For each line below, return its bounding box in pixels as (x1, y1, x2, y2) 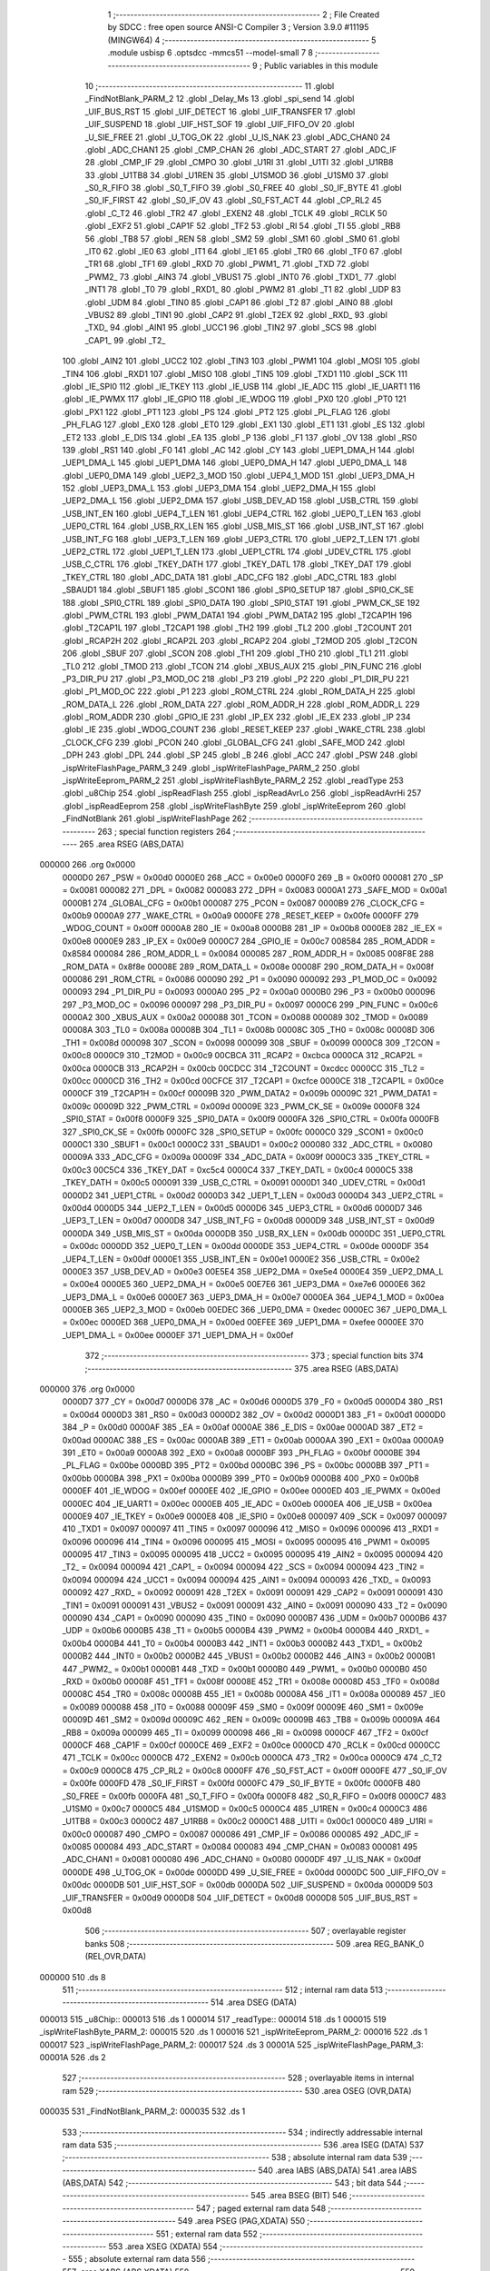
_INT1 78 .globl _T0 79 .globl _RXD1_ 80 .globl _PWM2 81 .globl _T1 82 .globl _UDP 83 (84, 284, 401, 295)
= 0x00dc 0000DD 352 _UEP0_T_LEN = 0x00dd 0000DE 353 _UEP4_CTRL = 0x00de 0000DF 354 (62, 1241, 430, 1252)
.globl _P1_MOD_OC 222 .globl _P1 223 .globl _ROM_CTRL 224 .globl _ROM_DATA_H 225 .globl (62, 686, 416, 697)
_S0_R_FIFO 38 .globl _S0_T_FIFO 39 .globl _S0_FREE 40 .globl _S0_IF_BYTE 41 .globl (84, 183, 403, 193)
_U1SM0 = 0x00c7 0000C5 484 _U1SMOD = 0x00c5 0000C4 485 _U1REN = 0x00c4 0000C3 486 (62, 1803, 428, 1814)
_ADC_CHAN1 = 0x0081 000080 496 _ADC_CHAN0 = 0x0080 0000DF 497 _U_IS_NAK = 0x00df (62, 1854, 422, 1865)
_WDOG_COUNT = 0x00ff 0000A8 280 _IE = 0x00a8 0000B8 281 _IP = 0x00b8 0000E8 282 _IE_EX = (62, 923, 444, 934)
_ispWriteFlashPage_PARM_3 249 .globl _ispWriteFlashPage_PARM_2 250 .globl (62, 762, 360, 773)
